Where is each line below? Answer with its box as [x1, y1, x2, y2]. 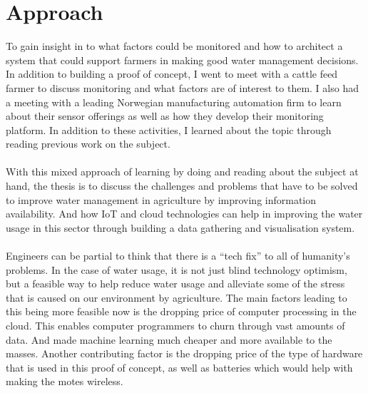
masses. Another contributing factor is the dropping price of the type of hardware [6, 346, 363, 361]
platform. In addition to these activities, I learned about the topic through [6, 122, 332, 137]
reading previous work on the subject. [6, 136, 170, 151]
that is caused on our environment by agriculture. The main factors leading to [6, 290, 347, 305]
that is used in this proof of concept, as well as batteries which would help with [6, 359, 353, 374]
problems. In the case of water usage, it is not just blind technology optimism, [6, 262, 347, 277]
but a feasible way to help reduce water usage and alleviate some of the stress [6, 276, 345, 291]
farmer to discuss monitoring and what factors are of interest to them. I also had [6, 80, 359, 95]
